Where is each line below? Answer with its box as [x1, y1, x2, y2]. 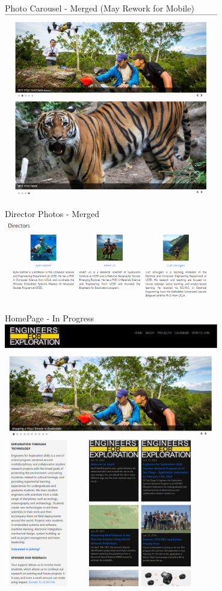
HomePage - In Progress [5, 312, 94, 324]
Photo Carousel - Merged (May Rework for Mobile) [5, 2, 194, 14]
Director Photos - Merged [5, 207, 99, 220]
